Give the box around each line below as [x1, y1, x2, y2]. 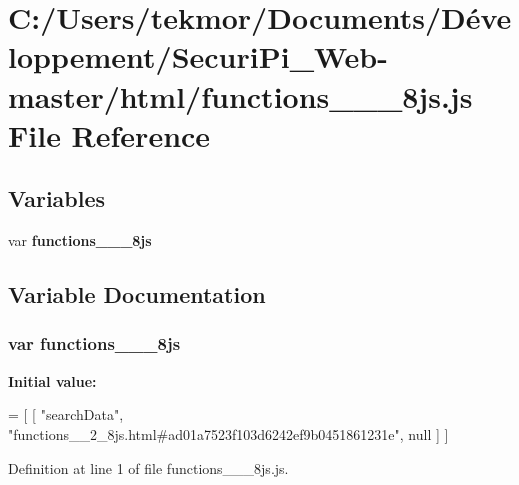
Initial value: [8, 370, 97, 391]
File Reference [8, 114, 211, 155]
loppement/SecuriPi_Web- [8, 36, 388, 77]
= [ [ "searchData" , [8, 404, 124, 425]
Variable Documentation [8, 279, 266, 310]
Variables [8, 183, 106, 214]
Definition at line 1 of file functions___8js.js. [8, 457, 289, 478]
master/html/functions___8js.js [8, 75, 473, 116]
